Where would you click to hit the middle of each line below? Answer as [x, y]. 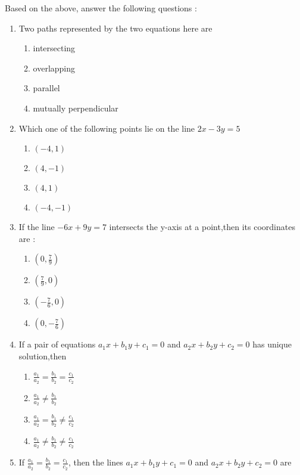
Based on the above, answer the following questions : [101, 8]
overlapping [54, 68]
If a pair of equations [57, 344]
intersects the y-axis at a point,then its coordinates [202, 227]
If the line [37, 227]
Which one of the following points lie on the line [107, 128]
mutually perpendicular [76, 108]
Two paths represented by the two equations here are [115, 28]
